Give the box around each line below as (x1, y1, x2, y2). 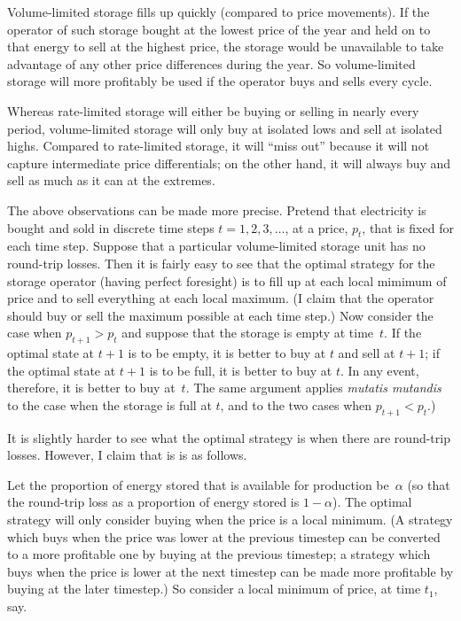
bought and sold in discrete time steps (7, 218, 215, 237)
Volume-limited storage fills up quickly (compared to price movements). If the (7, 3, 430, 20)
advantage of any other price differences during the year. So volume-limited (7, 54, 416, 73)
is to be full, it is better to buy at (149, 361, 332, 379)
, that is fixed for (362, 218, 454, 237)
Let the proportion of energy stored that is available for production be (7, 475, 389, 493)
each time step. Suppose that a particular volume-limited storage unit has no (7, 237, 426, 255)
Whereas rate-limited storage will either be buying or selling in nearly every (7, 101, 419, 120)
